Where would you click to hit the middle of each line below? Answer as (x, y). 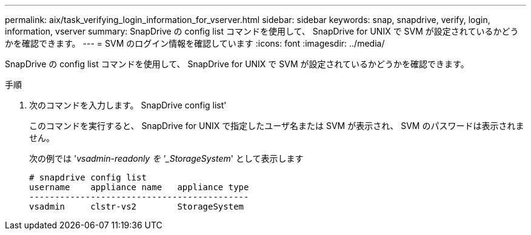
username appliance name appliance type (139, 187)
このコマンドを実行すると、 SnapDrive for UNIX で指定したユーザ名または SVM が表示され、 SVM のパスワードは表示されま (277, 126)
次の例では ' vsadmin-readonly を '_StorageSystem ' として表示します (166, 158)
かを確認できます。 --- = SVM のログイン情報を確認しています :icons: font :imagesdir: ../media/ (195, 43)
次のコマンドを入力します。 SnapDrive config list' (128, 105)
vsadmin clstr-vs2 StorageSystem (137, 207)
